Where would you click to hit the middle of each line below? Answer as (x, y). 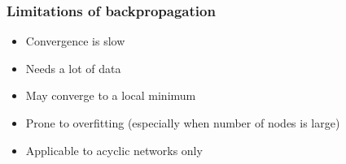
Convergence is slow (75, 41)
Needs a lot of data (73, 68)
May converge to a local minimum (111, 95)
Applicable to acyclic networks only (114, 150)
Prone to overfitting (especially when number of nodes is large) (183, 123)
